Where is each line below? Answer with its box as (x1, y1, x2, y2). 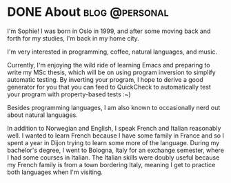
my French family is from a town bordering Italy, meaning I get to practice (7, 160, 216, 169)
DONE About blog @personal (7, 4, 169, 20)
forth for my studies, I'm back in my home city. (7, 34, 139, 42)
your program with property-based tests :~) (7, 90, 131, 98)
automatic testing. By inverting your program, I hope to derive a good (7, 75, 203, 83)
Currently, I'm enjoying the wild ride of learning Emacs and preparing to (7, 61, 210, 69)
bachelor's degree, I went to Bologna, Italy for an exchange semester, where (7, 146, 224, 154)
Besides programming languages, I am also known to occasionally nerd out (7, 103, 221, 111)
